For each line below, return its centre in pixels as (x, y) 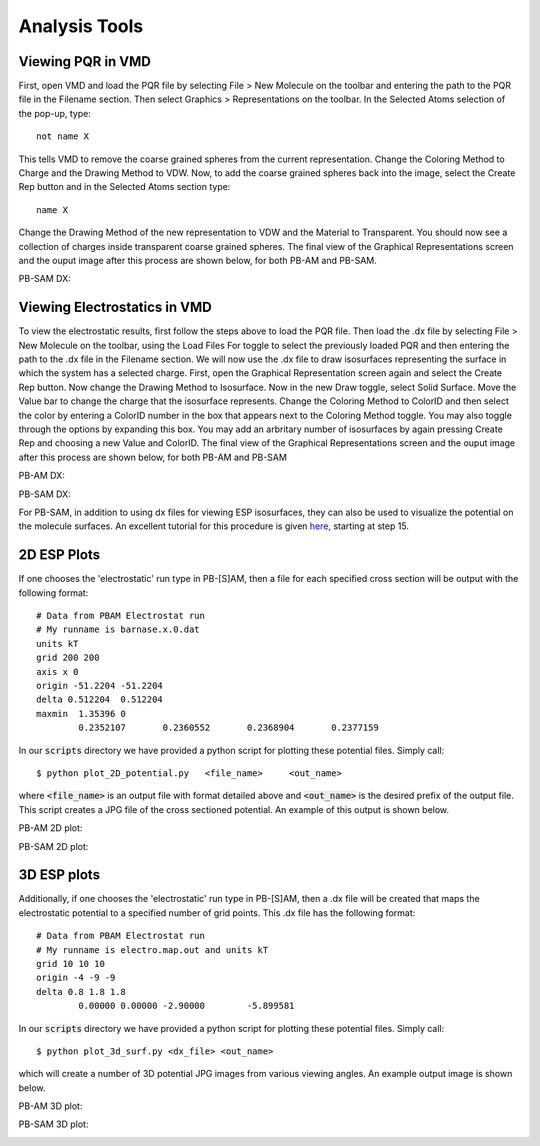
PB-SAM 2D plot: (53, 846)
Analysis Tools (81, 26)
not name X (63, 136)
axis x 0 (57, 671)
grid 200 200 (68, 658)
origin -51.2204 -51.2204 (100, 685)
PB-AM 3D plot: (50, 1106)
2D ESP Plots (59, 555)
